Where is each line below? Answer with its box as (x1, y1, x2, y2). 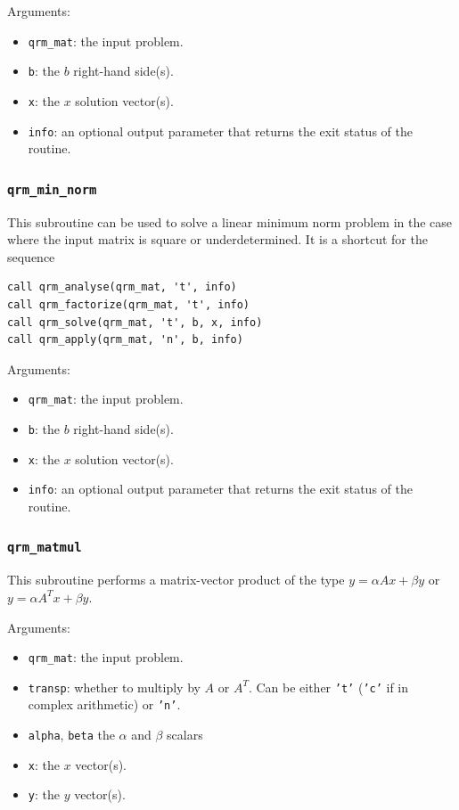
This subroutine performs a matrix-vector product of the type (7, 570, 345, 589)
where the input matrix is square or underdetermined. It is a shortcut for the (7, 230, 428, 249)
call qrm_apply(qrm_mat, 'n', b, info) (7, 333, 243, 347)
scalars (167, 725, 203, 744)
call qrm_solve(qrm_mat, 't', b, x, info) (7, 315, 263, 329)
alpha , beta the (28, 725, 115, 744)
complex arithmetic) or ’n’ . (28, 695, 181, 714)
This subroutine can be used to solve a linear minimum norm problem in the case (7, 212, 453, 231)
